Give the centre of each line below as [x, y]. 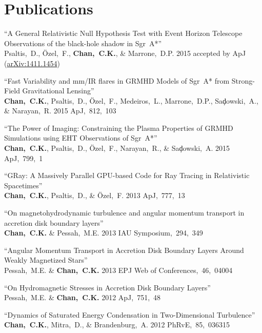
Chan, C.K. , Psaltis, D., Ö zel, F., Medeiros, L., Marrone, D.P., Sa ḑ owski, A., [131, 100]
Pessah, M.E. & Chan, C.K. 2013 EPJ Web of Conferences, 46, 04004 [118, 270]
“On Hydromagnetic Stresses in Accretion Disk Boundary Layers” [107, 287]
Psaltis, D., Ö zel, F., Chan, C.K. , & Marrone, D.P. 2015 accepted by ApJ [125, 53]
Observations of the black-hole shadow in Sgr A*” [83, 43]
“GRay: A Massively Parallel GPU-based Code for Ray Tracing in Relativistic [127, 175]
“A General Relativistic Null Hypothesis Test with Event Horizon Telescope [123, 33]
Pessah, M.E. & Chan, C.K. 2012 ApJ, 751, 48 [83, 297]
